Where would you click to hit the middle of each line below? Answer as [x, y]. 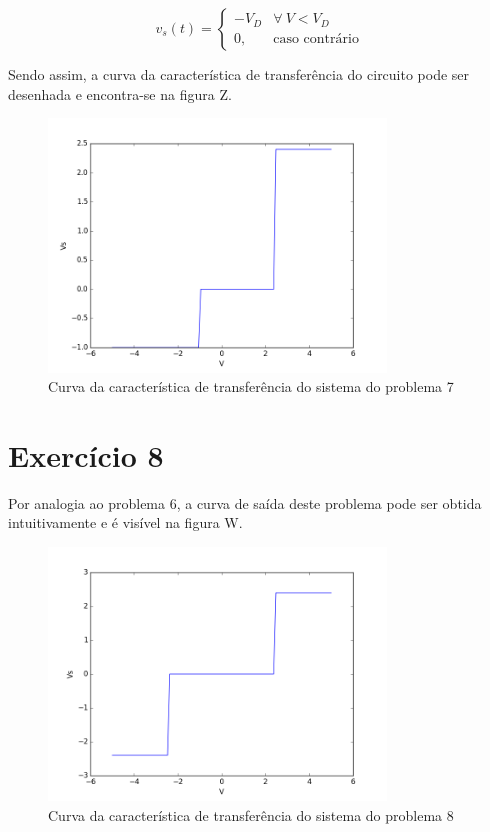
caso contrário [316, 38]
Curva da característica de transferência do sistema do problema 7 [251, 386]
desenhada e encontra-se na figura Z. [120, 93]
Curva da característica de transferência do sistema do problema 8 [251, 815]
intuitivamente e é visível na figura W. [125, 522]
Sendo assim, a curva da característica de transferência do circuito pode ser [239, 74]
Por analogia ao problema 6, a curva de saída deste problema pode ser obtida [245, 502]
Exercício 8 [86, 454]
